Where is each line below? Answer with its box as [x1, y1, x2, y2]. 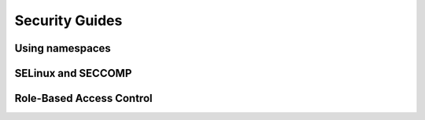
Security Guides [14, 12, 123, 29]
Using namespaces [14, 42, 112, 55]
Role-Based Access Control [14, 92, 153, 105]
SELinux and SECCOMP [14, 67, 132, 80]
